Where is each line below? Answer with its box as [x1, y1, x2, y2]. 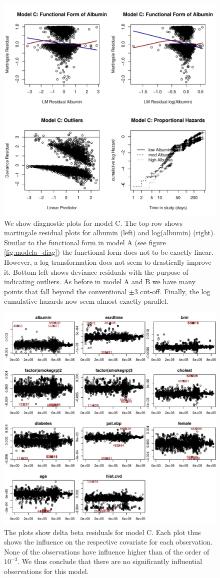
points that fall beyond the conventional [4, 286, 127, 296]
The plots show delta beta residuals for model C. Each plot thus [4, 527, 201, 537]
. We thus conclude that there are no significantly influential [17, 556, 202, 567]
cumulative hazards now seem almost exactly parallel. [4, 296, 168, 306]
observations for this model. [4, 566, 89, 576]
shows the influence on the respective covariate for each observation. [4, 537, 212, 547]
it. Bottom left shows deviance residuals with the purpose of [4, 266, 188, 277]
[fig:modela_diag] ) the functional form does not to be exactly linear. [4, 247, 213, 257]
